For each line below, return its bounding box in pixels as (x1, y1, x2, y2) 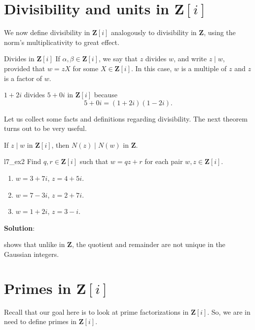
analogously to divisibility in (111, 27, 197, 38)
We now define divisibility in (4, 27, 90, 38)
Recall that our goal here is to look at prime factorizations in (4, 306, 189, 317)
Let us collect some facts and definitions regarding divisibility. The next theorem (4, 113, 248, 124)
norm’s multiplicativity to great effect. (4, 37, 119, 47)
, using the (204, 27, 236, 38)
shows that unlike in (4, 239, 65, 249)
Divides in (4, 53, 35, 64)
